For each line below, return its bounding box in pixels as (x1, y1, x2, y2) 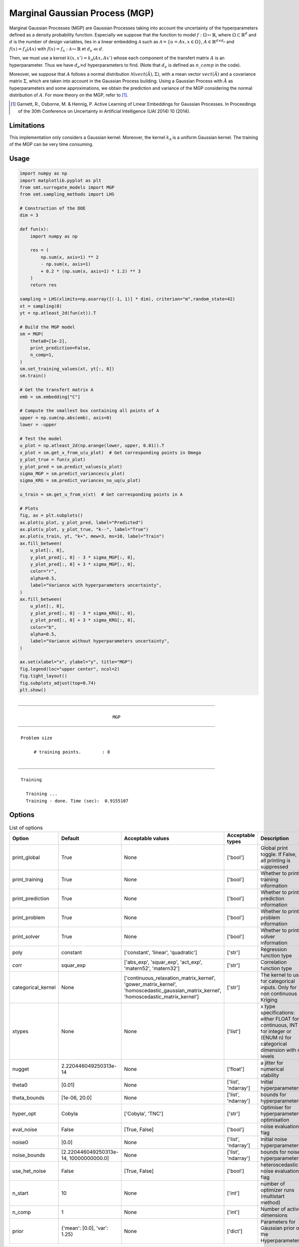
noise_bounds (12, 1151, 45, 1158)
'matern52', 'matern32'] (124, 965, 180, 972)
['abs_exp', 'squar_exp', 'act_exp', (124, 958, 203, 965)
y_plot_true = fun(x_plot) (19, 457, 86, 462)
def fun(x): (19, 226, 49, 232)
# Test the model (19, 435, 62, 441)
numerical (260, 1065, 284, 1072)
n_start (12, 1190, 28, 1197)
